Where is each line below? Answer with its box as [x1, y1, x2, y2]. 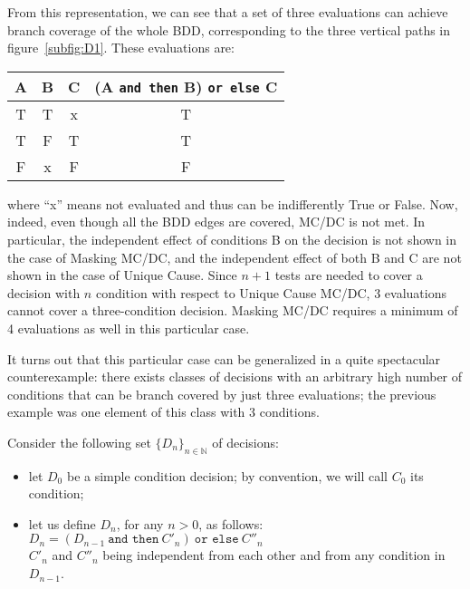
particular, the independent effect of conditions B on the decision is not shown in [7, 229, 457, 248]
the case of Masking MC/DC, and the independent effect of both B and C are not [7, 247, 462, 266]
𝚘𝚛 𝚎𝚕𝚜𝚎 [194, 533, 239, 546]
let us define [28, 514, 96, 533]
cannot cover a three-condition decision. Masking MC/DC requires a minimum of [7, 301, 458, 320]
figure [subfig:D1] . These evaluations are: [7, 38, 235, 57]
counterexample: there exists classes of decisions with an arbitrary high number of [7, 367, 463, 386]
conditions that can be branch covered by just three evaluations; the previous [7, 384, 436, 403]
